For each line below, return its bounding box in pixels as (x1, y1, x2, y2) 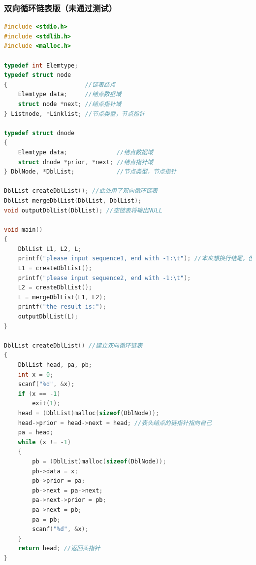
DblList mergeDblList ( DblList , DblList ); (4, 197, 142, 204)
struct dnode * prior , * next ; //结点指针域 (18, 158, 153, 166)
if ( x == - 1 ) (18, 390, 61, 397)
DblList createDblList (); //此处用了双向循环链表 (4, 187, 158, 195)
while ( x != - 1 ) (18, 438, 71, 446)
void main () (4, 226, 43, 233)
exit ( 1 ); (32, 400, 61, 407)
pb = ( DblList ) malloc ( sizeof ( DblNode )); (32, 458, 166, 465)
